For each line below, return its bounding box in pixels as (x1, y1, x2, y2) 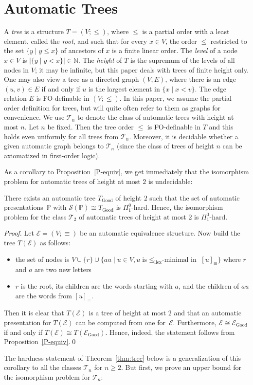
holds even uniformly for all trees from (4, 131, 119, 141)
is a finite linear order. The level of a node (112, 45, 237, 55)
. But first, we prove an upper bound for (121, 362, 241, 372)
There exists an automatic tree (4, 192, 96, 202)
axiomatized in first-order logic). (4, 150, 100, 160)
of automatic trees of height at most (79, 211, 186, 221)
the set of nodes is (15, 254, 70, 264)
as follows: (39, 238, 71, 247)
